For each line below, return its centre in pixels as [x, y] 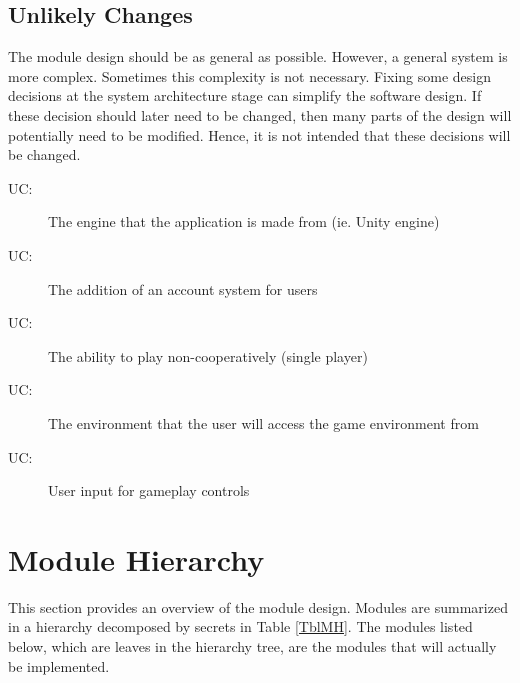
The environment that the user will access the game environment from [263, 422]
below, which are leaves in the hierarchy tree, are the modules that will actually [252, 646]
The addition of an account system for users [183, 288]
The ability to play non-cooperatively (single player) [208, 355]
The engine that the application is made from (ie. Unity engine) [244, 221]
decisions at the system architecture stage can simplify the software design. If [245, 95]
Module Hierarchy [136, 558]
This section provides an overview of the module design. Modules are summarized [258, 606]
